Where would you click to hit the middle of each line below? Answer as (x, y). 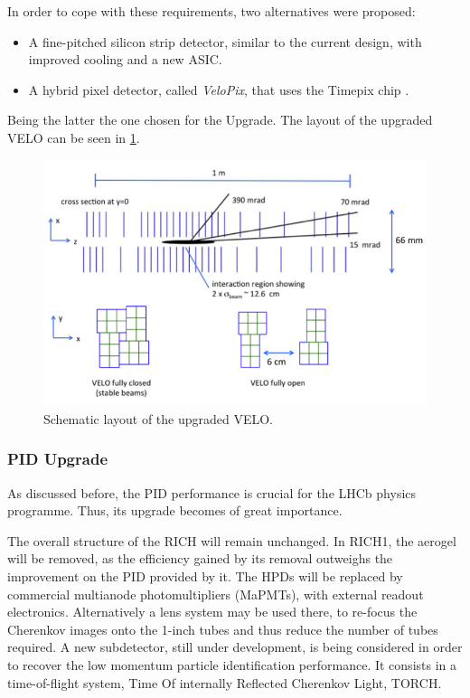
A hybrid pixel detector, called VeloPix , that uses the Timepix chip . (219, 89)
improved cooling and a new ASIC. (125, 59)
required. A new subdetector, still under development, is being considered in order (235, 647)
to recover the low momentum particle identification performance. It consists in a (232, 664)
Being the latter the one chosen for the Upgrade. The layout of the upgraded (220, 120)
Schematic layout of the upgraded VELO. (159, 418)
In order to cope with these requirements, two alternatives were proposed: (211, 11)
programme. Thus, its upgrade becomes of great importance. (175, 510)
